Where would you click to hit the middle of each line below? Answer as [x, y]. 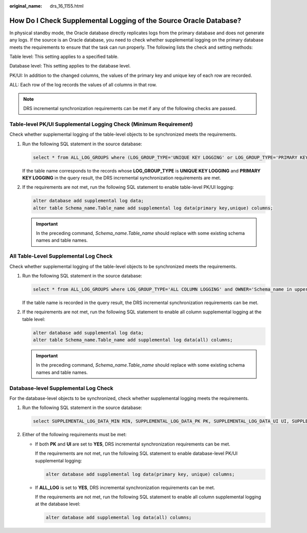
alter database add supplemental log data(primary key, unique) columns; [140, 474]
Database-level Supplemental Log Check [61, 388]
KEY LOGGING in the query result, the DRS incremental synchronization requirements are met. [122, 178]
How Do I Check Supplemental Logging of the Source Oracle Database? [125, 20]
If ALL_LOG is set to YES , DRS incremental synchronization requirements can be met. [125, 487]
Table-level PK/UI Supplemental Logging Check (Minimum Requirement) [101, 124]
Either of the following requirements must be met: [74, 435]
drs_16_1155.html [67, 6]
